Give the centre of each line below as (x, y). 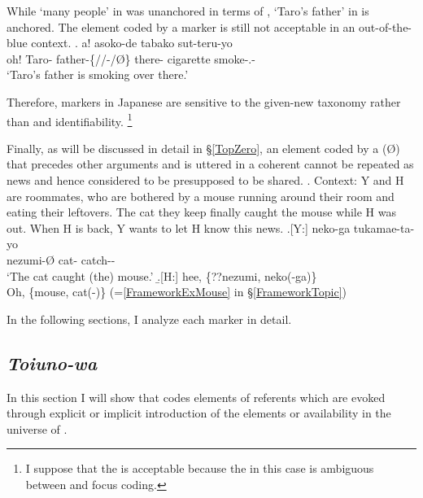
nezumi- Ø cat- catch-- (61, 259)
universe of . (37, 428)
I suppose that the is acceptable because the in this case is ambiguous (200, 468)
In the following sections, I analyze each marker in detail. (149, 319)
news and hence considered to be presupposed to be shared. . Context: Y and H (205, 180)
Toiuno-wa (52, 363)
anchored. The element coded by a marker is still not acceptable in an (181, 26)
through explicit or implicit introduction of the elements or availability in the (199, 413)
